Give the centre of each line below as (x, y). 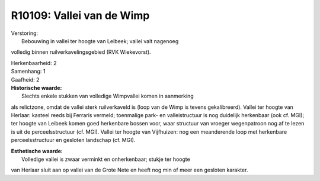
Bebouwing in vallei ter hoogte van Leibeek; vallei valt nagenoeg (100, 41)
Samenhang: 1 (28, 72)
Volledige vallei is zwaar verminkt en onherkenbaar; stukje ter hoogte (106, 159)
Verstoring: (25, 33)
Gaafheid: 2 (25, 79)
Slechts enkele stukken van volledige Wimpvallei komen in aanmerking (108, 96)
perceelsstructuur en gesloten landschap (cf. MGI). (73, 140)
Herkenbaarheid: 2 (34, 63)
